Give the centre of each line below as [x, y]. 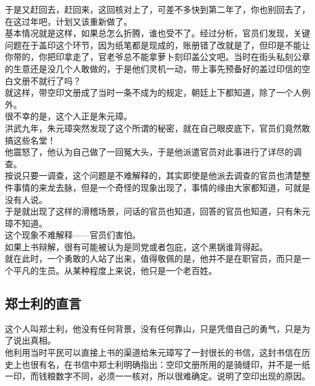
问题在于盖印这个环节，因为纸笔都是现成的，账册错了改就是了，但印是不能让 [157, 45]
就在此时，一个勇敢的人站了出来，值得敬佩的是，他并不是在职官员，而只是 [153, 258]
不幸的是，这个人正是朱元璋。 [72, 116]
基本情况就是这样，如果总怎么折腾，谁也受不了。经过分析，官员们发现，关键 [157, 33]
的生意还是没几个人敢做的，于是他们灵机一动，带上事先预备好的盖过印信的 [153, 68]
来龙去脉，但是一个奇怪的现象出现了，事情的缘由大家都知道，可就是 [174, 187]
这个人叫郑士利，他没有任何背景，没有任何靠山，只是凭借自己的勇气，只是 [153, 328]
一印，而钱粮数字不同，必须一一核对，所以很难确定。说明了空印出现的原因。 [157, 376]
